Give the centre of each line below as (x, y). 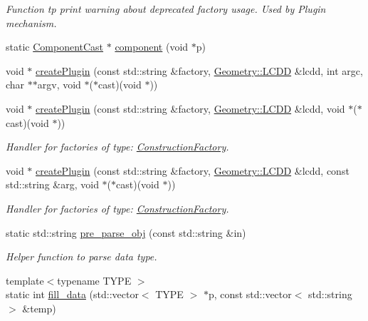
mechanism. (31, 22)
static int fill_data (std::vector (72, 294)
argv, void (59, 85)
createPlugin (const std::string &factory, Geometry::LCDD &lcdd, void (190, 108)
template (25, 280)
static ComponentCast (55, 47)
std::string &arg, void (52, 184)
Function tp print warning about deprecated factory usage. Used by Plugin (166, 9)
